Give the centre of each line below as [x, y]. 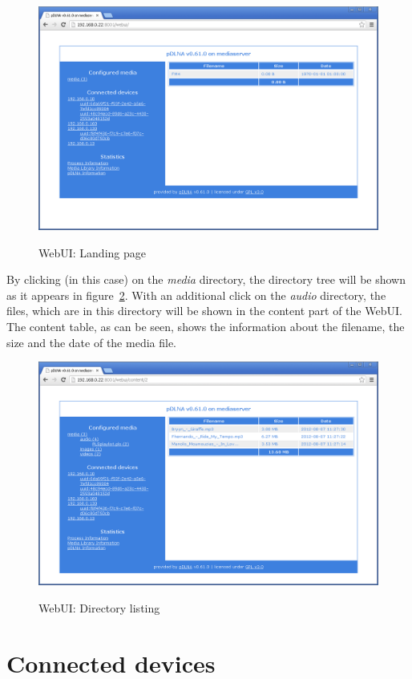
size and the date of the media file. [92, 342]
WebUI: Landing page [92, 252]
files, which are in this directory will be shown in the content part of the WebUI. [204, 311]
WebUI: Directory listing [99, 607]
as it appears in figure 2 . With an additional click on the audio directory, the [196, 295]
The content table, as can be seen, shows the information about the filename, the [206, 327]
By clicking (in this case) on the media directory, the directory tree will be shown [206, 279]
